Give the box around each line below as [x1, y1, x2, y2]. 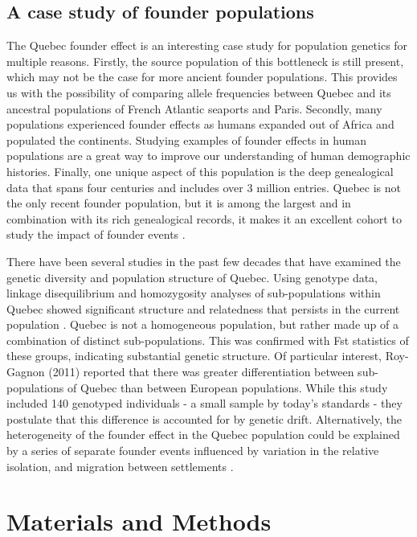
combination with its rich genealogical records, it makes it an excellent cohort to [6, 210, 402, 227]
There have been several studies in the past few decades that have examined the [6, 252, 401, 269]
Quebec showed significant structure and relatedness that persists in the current [6, 300, 400, 317]
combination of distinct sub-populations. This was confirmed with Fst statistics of [6, 331, 409, 348]
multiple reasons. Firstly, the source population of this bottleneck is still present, [6, 52, 404, 69]
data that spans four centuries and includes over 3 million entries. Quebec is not [6, 178, 402, 195]
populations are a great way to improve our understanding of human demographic [6, 147, 411, 164]
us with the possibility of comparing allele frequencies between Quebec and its [6, 84, 391, 100]
